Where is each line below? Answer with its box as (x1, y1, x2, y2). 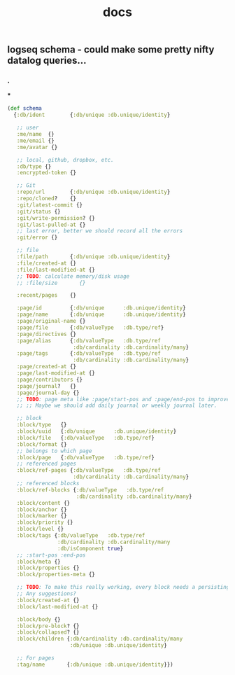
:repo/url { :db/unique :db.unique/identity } (16, 188, 171, 196)
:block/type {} (16, 422, 68, 429)
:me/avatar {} (16, 144, 58, 151)
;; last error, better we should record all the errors (16, 228, 183, 235)
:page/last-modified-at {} (16, 370, 96, 377)
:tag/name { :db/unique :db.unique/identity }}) (16, 661, 173, 668)
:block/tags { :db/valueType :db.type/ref (16, 532, 145, 539)
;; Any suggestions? (16, 590, 77, 597)
